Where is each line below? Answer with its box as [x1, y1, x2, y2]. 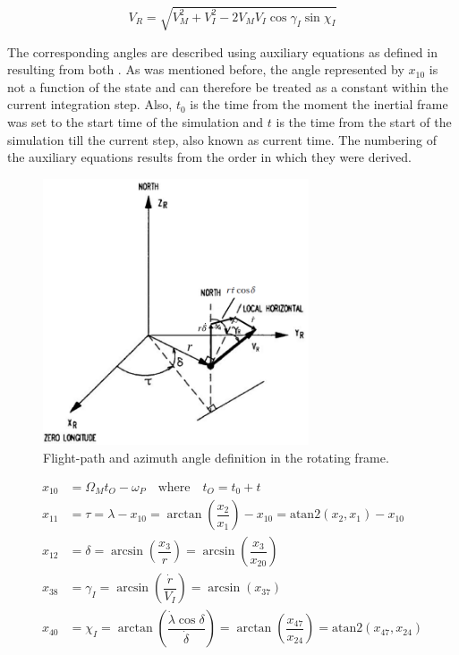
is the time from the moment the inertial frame [190, 95, 448, 114]
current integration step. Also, [7, 95, 173, 114]
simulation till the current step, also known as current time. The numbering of [7, 130, 438, 149]
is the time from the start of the [276, 112, 452, 131]
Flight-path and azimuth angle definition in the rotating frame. [43, 447, 389, 466]
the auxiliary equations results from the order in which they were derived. [7, 148, 412, 166]
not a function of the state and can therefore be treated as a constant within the [7, 77, 449, 96]
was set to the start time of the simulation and [7, 112, 264, 131]
